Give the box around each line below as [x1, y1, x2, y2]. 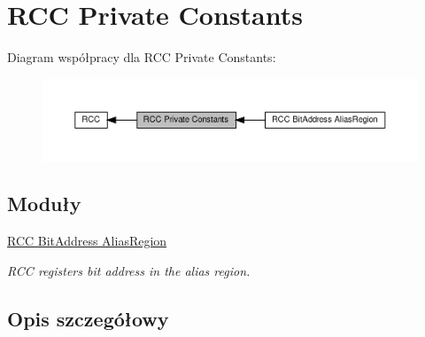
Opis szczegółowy [7, 304, 169, 332]
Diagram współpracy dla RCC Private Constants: [7, 48, 276, 67]
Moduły [7, 190, 81, 217]
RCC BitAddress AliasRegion [7, 231, 167, 250]
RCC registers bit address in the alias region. [7, 261, 251, 279]
